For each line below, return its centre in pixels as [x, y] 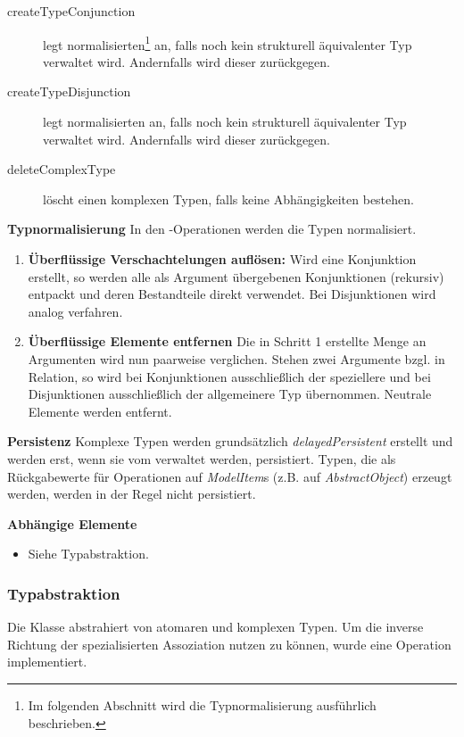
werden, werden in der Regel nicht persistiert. [132, 494]
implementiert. [47, 662]
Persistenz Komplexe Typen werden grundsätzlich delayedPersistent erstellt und [230, 441]
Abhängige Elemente [72, 523]
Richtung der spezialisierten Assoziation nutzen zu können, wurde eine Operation [229, 644]
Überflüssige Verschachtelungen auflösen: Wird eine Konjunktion [222, 259]
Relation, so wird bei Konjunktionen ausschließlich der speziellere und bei [229, 376]
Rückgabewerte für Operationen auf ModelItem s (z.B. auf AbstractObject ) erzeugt [230, 476]
